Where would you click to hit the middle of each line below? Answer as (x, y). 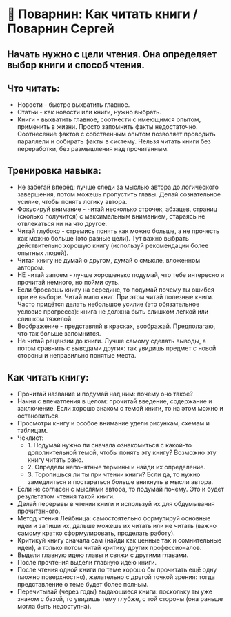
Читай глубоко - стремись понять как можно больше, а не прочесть (118, 231)
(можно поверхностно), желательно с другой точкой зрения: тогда (116, 577)
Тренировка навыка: (54, 171)
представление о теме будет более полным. (83, 585)
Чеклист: (30, 438)
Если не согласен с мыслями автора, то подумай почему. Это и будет (120, 489)
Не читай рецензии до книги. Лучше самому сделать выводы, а (112, 341)
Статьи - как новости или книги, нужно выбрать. (89, 112)
